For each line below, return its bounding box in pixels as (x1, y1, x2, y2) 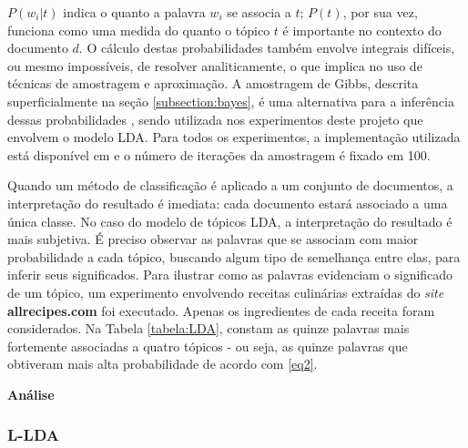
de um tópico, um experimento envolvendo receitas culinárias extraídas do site (7, 282, 444, 301)
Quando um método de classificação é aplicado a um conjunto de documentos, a (7, 176, 453, 195)
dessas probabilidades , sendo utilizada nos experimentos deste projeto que (7, 109, 423, 128)
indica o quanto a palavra (63, 3, 206, 21)
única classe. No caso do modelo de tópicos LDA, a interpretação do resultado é (7, 211, 453, 230)
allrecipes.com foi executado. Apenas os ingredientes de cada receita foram (7, 300, 435, 320)
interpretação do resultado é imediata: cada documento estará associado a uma (7, 193, 448, 212)
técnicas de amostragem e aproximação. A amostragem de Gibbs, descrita (7, 74, 419, 93)
